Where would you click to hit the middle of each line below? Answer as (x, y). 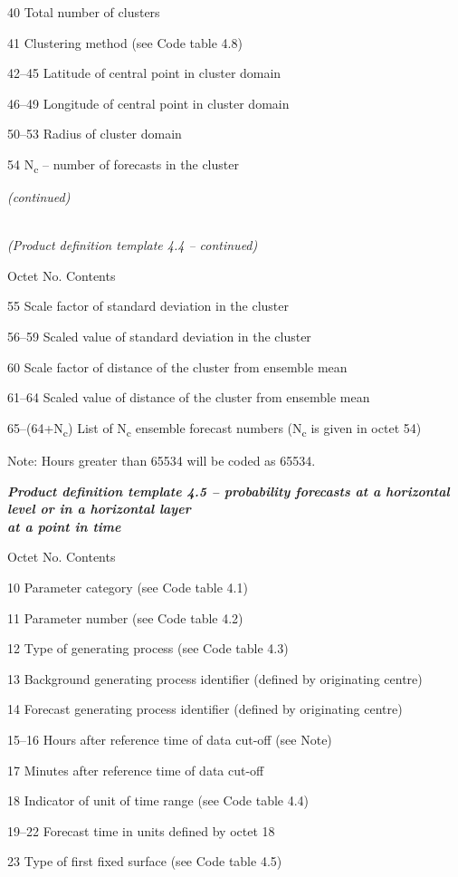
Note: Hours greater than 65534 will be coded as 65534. (162, 460)
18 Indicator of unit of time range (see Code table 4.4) (158, 800)
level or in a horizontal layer (99, 509)
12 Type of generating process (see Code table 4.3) (148, 648)
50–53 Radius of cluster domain (95, 134)
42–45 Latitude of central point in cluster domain (144, 73)
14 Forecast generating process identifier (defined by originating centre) (205, 709)
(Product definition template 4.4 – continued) (133, 245)
